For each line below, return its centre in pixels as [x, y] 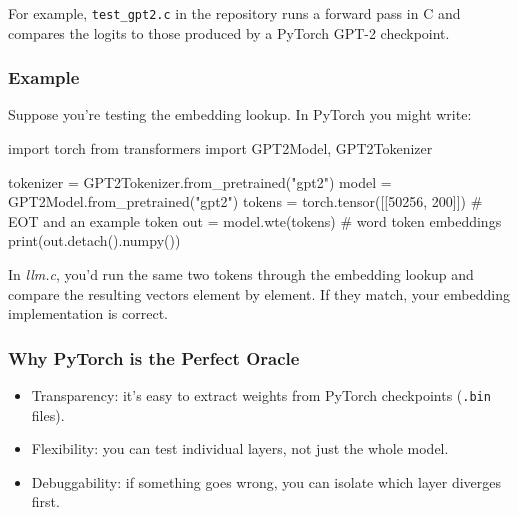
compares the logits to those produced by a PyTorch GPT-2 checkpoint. [229, 32]
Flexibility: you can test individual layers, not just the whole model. [240, 448]
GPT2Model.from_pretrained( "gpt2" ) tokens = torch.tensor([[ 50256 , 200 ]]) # [245, 201]
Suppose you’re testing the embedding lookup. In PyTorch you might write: [240, 114]
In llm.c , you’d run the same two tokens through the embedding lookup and [241, 274]
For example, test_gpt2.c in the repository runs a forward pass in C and [234, 13]
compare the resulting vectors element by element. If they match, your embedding [259, 293]
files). [48, 414]
